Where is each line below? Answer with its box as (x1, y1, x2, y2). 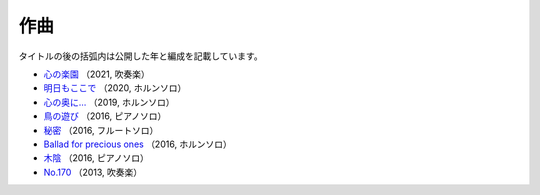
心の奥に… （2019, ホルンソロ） (43, 96, 175, 108)
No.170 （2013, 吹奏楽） (43, 166, 143, 178)
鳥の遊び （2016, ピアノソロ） (43, 110, 167, 122)
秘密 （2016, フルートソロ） (43, 124, 159, 136)
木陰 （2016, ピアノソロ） (43, 152, 149, 164)
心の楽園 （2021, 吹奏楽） (43, 68, 150, 80)
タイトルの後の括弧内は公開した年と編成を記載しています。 (18, 50, 264, 62)
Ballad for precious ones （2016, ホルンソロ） (43, 138, 232, 150)
